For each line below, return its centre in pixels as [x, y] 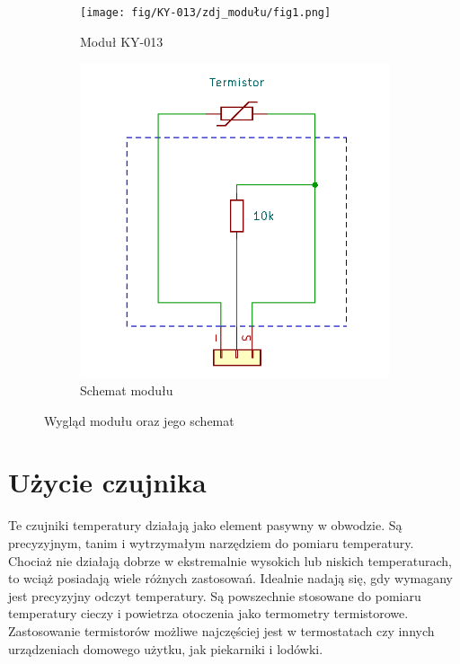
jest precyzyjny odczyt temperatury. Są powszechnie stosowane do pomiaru [215, 595]
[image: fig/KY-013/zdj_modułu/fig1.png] [206, 13]
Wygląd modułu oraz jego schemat [139, 420]
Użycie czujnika [107, 482]
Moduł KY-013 [122, 41]
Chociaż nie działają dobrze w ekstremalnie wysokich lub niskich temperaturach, [230, 560]
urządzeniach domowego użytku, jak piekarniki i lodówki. [166, 648]
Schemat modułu [127, 390]
